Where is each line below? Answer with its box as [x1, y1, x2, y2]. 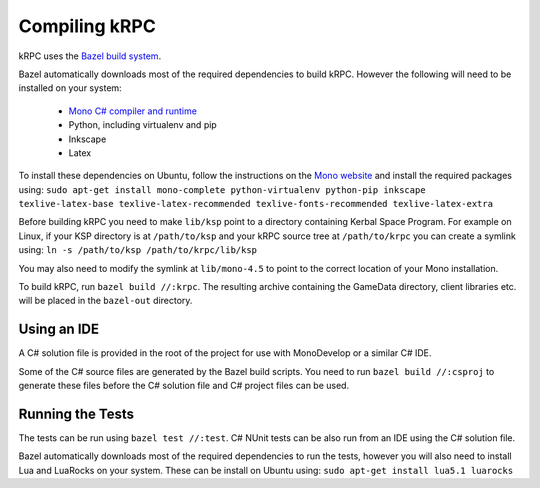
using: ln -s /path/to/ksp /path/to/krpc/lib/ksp [18, 244, 258, 256]
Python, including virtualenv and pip [68, 119, 217, 131]
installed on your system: [18, 82, 122, 94]
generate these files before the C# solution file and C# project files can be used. [18, 380, 350, 392]
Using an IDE [18, 321, 100, 338]
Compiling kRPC [18, 15, 157, 37]
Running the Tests [18, 405, 135, 422]
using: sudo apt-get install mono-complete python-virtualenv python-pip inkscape [18, 183, 426, 195]
